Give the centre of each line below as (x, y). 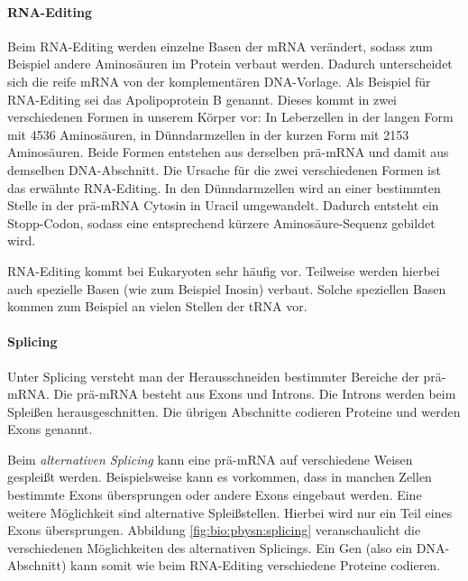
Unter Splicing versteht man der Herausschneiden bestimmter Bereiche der (213, 376)
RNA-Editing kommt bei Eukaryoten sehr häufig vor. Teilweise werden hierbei (224, 270)
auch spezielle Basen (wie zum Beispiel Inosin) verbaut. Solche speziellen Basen (227, 288)
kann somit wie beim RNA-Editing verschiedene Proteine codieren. (256, 565)
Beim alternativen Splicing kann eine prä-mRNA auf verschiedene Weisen (210, 459)
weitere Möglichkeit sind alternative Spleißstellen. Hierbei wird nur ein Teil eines (230, 512)
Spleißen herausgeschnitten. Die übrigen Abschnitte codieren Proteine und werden (234, 411)
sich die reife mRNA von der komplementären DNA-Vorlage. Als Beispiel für (219, 81)
